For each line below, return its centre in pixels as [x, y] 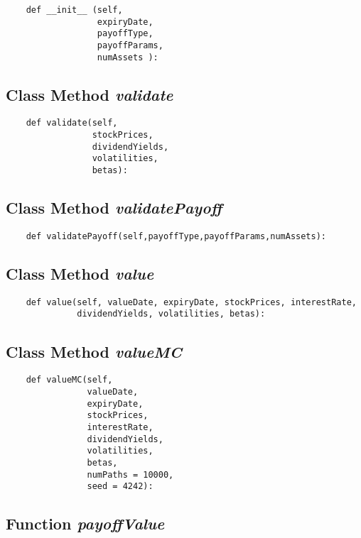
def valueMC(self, [69, 380]
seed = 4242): [120, 487]
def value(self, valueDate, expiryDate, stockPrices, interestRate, [191, 302]
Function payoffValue [85, 523]
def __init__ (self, [74, 10]
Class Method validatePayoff [114, 208]
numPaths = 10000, [130, 474]
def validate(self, [72, 123]
